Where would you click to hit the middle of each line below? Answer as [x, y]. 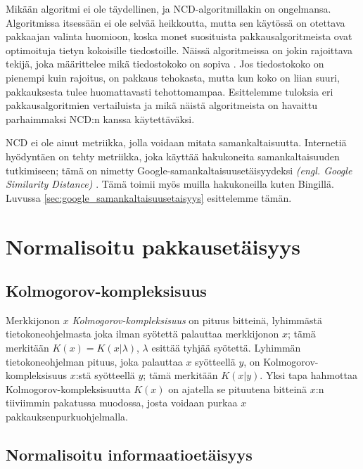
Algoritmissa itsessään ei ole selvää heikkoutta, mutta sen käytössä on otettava [176, 22]
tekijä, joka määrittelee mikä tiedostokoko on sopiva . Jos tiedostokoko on [165, 64]
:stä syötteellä [105, 375]
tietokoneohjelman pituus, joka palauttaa [94, 361]
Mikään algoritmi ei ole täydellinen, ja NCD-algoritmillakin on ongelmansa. [168, 8]
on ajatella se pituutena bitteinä [238, 388]
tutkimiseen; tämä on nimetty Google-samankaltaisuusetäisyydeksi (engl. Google [179, 170]
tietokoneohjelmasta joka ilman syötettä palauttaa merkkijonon [142, 334]
